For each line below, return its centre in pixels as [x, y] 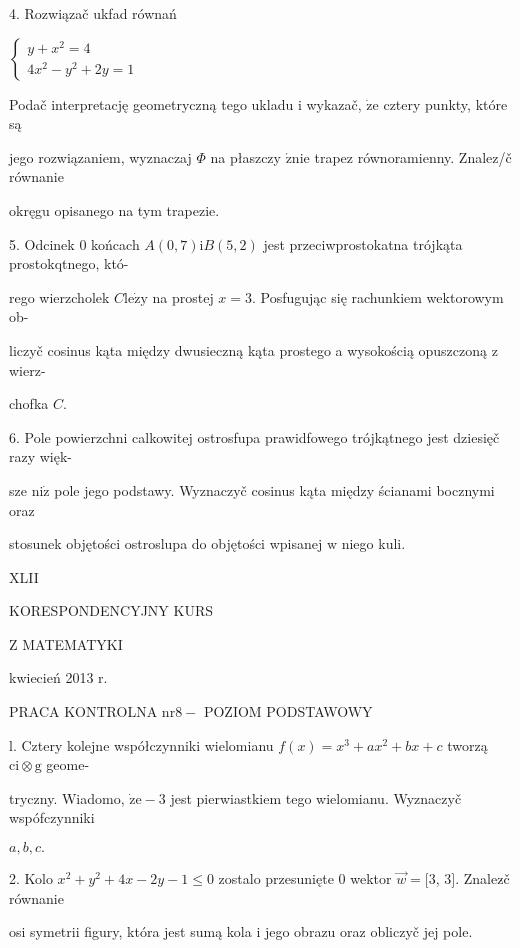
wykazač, [334, 103]
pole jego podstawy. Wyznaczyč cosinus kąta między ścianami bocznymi [274, 489]
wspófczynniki [52, 817]
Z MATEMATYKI [66, 643]
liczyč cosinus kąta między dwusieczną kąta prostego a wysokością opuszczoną [248, 349]
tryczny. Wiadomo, [67, 797]
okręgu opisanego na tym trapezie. [114, 209]
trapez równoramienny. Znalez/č [413, 156]
